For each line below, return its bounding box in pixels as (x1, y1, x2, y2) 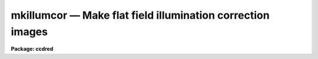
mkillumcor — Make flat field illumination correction (11, 9, 270, 22)
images (11, 25, 48, 38)
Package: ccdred (11, 46, 54, 53)
